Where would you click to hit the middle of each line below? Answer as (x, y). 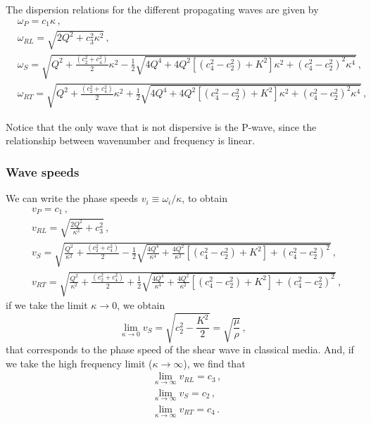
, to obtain (205, 198)
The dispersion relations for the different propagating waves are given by (162, 9)
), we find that (214, 363)
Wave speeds (43, 171)
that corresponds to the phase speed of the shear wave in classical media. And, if (180, 349)
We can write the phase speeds (72, 198)
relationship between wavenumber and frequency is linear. (130, 140)
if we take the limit (47, 305)
